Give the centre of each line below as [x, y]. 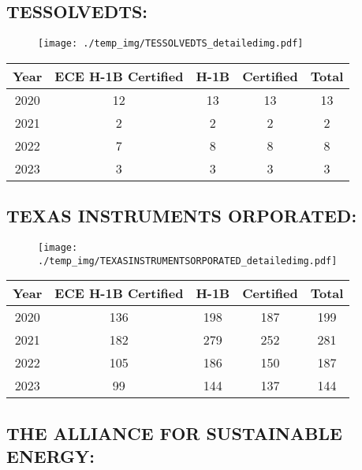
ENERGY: [51, 456]
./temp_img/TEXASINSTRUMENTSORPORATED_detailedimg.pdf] [188, 261]
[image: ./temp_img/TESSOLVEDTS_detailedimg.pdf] [171, 44]
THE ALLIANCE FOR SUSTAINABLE [174, 433]
